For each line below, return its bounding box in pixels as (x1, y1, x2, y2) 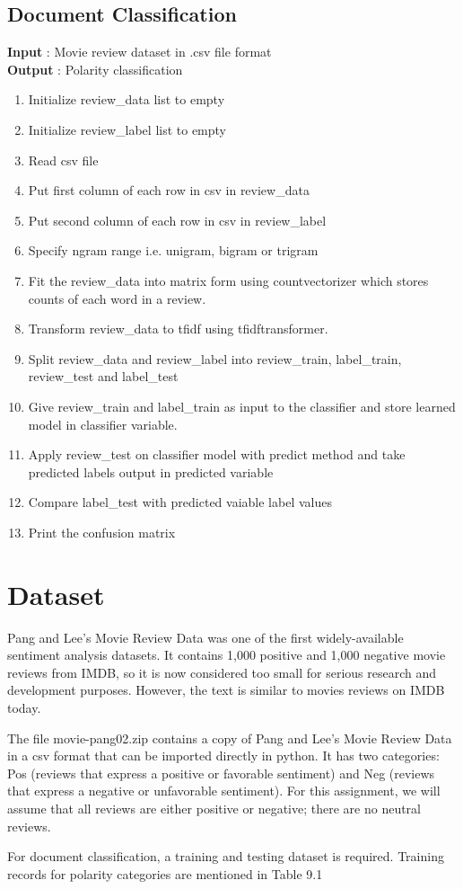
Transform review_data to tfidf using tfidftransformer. (28, 319, 328, 338)
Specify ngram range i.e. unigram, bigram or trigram (28, 241, 319, 260)
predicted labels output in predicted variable (28, 462, 274, 481)
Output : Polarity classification (7, 59, 183, 78)
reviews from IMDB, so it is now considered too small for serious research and (7, 662, 437, 681)
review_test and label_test (28, 367, 179, 386)
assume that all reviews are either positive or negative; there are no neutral (7, 798, 421, 817)
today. (7, 698, 41, 716)
